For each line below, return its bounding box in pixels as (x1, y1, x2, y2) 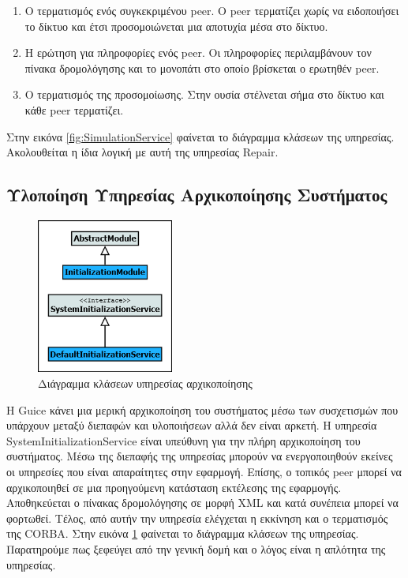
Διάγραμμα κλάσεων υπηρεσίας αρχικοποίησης (38, 375, 253, 392)
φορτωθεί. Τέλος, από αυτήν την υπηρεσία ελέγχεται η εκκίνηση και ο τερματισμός (6, 509, 388, 526)
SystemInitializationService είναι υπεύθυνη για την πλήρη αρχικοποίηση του (6, 432, 361, 449)
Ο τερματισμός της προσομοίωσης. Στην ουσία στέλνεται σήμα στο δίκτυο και (24, 86, 384, 103)
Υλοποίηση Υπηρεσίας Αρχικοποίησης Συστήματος (6, 182, 387, 207)
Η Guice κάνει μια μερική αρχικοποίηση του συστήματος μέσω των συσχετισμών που (6, 401, 399, 418)
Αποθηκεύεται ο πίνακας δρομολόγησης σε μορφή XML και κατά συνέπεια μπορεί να (6, 494, 399, 511)
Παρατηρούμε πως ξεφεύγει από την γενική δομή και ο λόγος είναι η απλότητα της (6, 540, 386, 557)
